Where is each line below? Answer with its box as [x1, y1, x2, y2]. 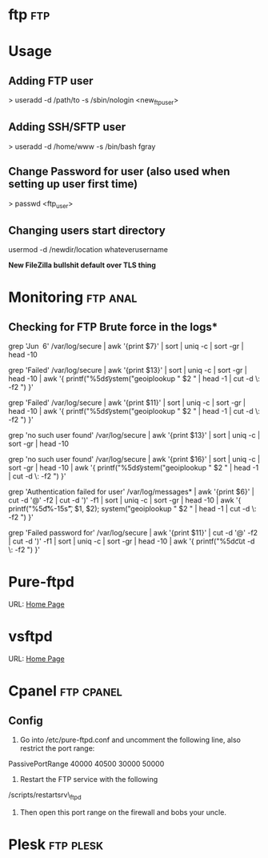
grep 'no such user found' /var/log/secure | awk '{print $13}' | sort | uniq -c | [8, 431, 261, 440]
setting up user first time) [8, 178, 138, 191]
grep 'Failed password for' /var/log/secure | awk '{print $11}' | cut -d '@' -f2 [8, 528, 258, 538]
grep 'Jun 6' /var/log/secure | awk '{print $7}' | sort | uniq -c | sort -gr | [8, 342, 244, 351]
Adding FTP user [8, 74, 94, 87]
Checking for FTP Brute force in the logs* [8, 320, 218, 334]
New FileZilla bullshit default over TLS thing [8, 260, 156, 270]
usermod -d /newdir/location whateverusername [8, 245, 168, 255]
